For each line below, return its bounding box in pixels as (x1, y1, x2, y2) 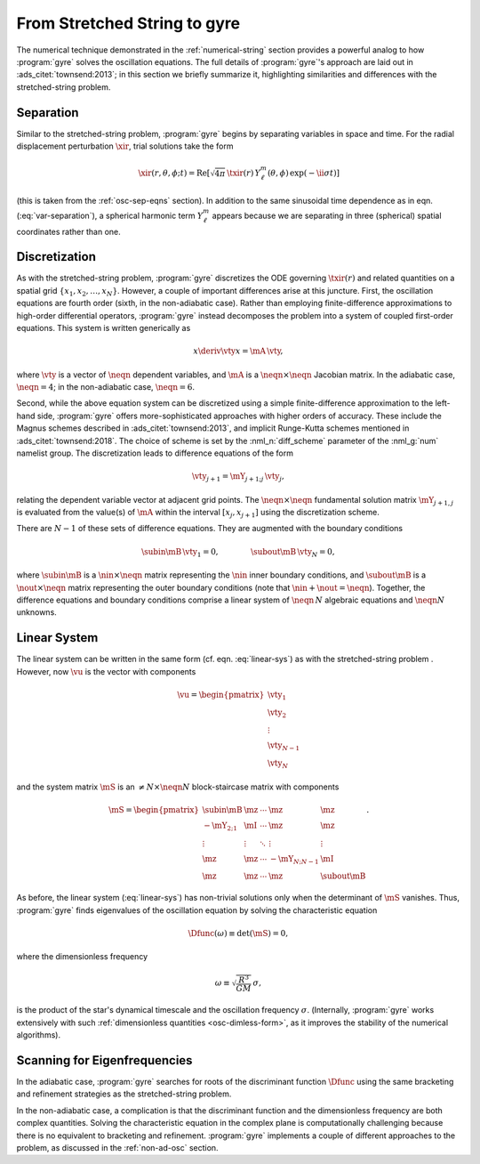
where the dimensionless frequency (16, 951, 148, 962)
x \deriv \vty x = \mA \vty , (193, 346, 284, 356)
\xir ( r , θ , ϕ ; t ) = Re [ (138, 168, 211, 178)
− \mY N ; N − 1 (269, 853, 319, 866)
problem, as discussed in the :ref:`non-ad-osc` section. (16, 1143, 219, 1152)
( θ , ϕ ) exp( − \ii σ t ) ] (267, 168, 340, 178)
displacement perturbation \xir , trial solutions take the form (16, 141, 234, 151)
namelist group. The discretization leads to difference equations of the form (16, 448, 293, 458)
